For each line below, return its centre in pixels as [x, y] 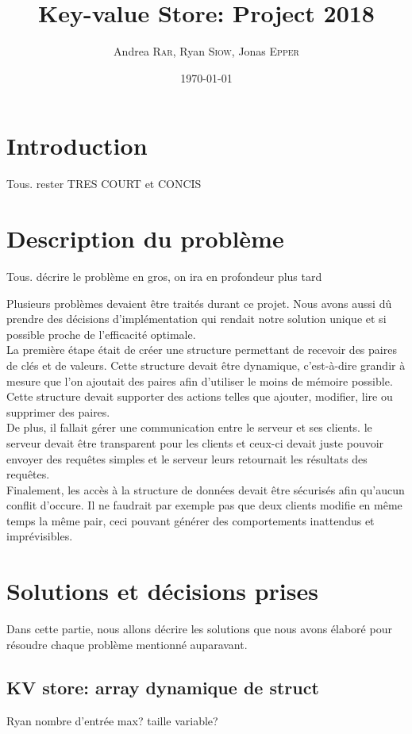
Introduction [77, 146]
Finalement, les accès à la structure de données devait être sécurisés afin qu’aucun [206, 489]
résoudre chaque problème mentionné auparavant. [127, 644]
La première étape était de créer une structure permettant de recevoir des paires [202, 350]
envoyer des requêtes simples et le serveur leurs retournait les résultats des [187, 458]
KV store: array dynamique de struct [163, 687]
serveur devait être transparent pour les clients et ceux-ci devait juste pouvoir [195, 442]
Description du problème [145, 238]
